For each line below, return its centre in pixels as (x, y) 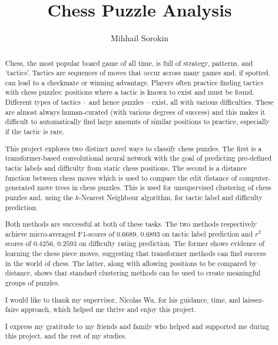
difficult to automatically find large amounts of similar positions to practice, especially (137, 122)
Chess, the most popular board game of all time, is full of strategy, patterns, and (129, 63)
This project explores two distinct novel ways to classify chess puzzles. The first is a (133, 148)
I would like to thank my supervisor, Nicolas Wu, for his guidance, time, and (123, 299)
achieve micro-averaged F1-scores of (60, 233)
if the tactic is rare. (34, 132)
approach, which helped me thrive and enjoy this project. (109, 309)
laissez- (253, 299)
